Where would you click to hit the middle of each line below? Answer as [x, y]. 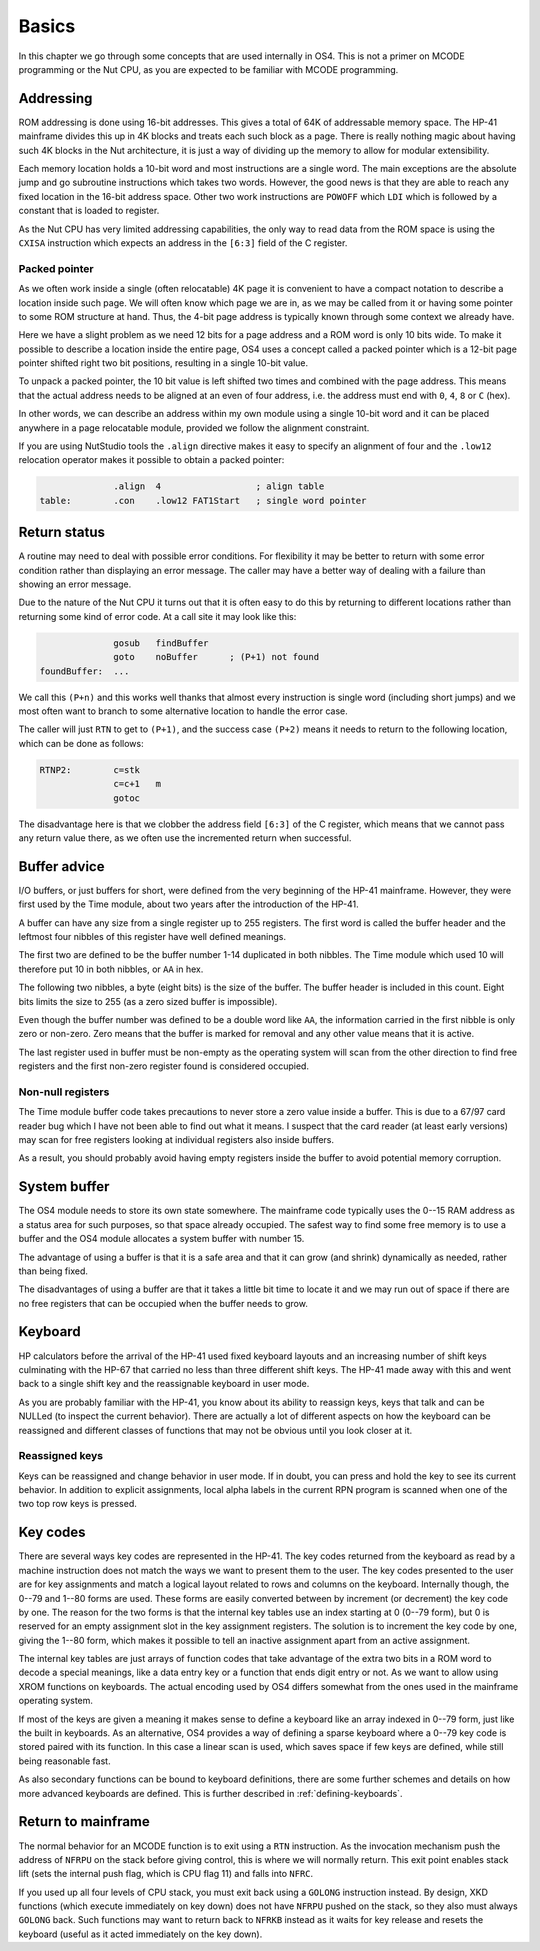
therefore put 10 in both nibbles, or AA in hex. [111, 969]
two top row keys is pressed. [77, 1504]
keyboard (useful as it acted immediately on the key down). [140, 1934]
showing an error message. [75, 584]
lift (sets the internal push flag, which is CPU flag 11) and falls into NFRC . [166, 1874]
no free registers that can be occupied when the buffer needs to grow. [163, 1303]
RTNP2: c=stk [89, 769]
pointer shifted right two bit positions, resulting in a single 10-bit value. [163, 363]
